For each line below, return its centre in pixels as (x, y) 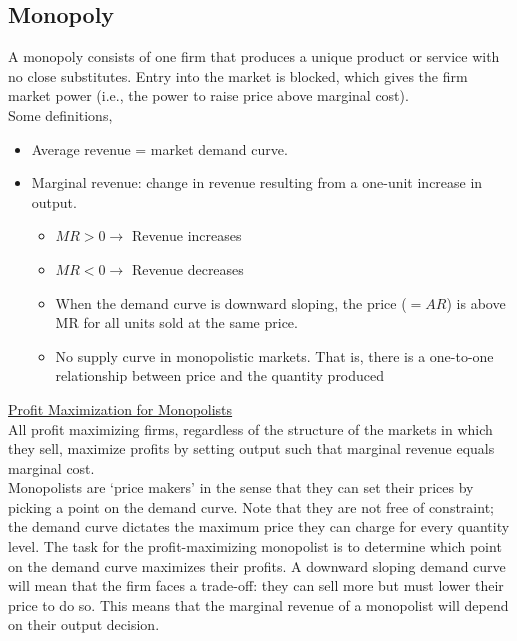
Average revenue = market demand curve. (159, 148)
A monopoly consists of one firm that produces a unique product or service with (254, 56)
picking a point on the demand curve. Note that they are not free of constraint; (251, 506)
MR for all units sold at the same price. (176, 322)
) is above (476, 302)
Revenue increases (186, 235)
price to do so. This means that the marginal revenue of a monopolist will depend (258, 604)
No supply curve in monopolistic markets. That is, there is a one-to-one (274, 355)
